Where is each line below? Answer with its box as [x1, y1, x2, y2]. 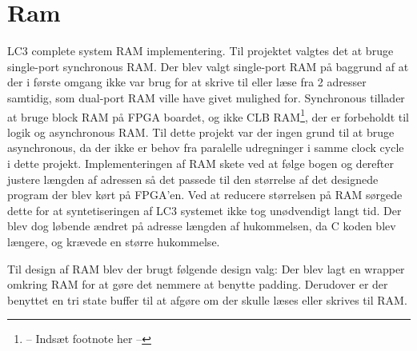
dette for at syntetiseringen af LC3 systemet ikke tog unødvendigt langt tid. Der [7, 201, 402, 218]
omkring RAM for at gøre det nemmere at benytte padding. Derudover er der [7, 276, 388, 293]
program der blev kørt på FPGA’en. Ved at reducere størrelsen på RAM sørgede [7, 186, 403, 203]
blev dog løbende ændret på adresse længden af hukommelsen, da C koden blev [7, 217, 396, 234]
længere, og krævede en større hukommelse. [7, 233, 220, 249]
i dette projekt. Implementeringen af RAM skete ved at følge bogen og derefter [7, 154, 395, 171]
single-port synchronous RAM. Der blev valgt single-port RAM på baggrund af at [7, 58, 409, 74]
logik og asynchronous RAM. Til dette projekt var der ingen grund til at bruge [7, 123, 395, 140]
